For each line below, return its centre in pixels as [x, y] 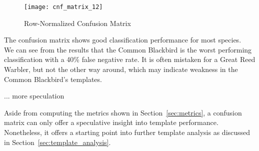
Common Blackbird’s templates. [53, 79]
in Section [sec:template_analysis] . [57, 142]
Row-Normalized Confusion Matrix [77, 23]
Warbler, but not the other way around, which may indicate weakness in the [121, 69]
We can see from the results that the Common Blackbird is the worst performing [128, 49]
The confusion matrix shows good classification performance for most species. [123, 40]
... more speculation [34, 96]
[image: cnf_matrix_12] [63, 7]
